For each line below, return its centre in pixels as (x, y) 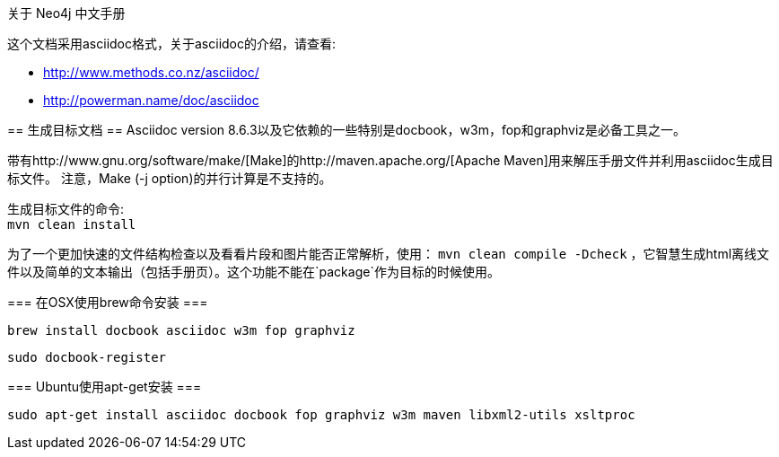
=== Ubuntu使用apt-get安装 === (105, 387)
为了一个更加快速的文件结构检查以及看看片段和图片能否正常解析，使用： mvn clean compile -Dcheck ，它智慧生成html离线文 (389, 254)
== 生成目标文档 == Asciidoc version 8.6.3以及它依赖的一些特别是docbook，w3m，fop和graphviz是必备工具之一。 (347, 130)
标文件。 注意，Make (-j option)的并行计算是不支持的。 (170, 178)
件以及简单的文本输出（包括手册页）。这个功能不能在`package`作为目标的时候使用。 (254, 272)
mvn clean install (72, 224)
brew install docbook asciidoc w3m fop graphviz (181, 330)
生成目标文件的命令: (66, 209)
